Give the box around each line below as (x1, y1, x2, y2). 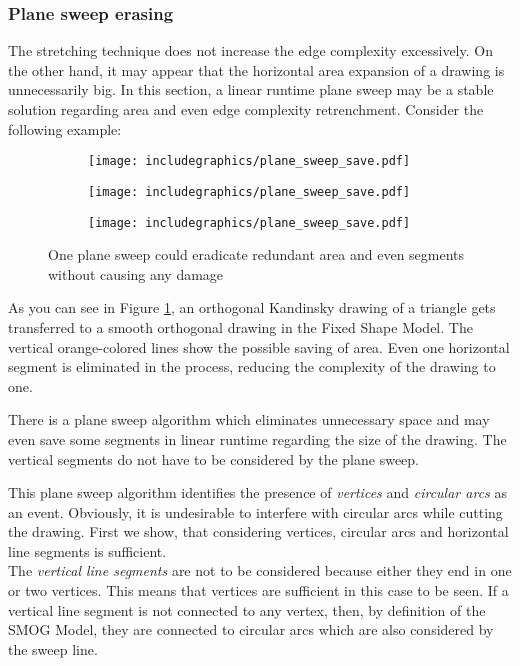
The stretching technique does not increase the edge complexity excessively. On (8, 40, 493, 61)
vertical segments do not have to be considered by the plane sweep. (8, 448, 419, 469)
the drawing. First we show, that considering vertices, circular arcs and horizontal (8, 521, 509, 542)
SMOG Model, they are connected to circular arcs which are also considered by (8, 619, 494, 640)
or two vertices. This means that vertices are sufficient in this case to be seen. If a (8, 580, 509, 601)
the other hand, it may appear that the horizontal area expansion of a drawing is (8, 59, 505, 80)
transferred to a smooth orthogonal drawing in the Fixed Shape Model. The (8, 316, 473, 337)
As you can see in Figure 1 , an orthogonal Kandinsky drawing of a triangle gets (8, 297, 496, 318)
